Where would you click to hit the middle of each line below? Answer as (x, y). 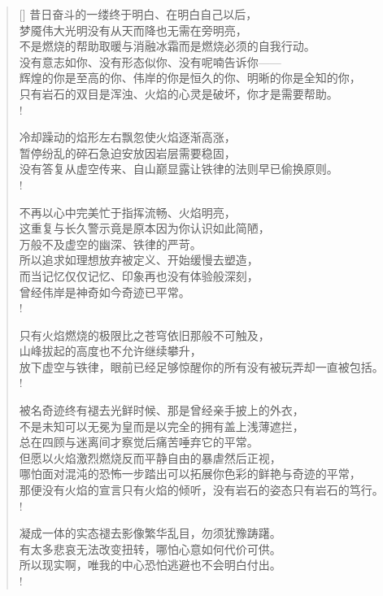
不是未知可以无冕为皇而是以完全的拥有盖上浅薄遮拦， (161, 426)
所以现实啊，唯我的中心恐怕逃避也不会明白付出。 (150, 565)
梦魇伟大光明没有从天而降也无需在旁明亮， (133, 30)
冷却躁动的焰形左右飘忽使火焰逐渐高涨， (127, 137)
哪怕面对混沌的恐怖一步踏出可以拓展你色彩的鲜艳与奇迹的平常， (190, 474)
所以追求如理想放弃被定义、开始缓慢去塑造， (139, 260)
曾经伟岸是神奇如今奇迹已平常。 (104, 291)
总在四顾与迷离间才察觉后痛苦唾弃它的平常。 (139, 442)
